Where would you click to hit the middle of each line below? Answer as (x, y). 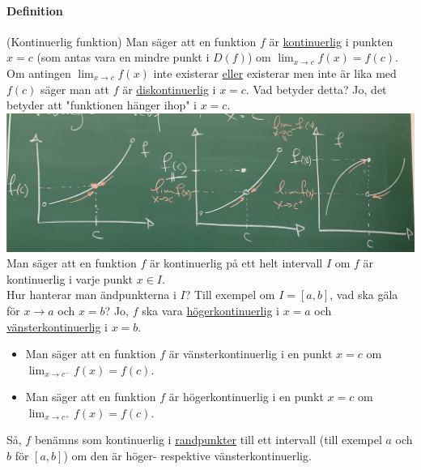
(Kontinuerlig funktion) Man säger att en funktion (132, 41)
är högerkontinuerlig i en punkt (246, 397)
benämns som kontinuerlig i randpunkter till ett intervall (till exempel (208, 440)
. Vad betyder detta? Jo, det (316, 89)
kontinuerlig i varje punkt (70, 278)
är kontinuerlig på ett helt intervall (236, 263)
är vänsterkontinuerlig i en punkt (251, 354)
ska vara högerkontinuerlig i (210, 310)
